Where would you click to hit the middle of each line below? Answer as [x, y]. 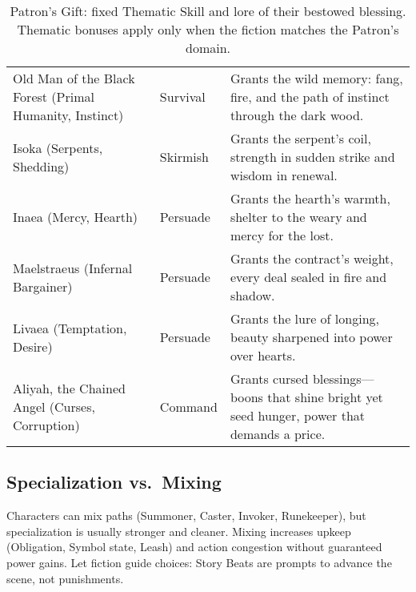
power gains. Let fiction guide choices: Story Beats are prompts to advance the [199, 562]
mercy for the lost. [282, 235]
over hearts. [263, 355]
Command [188, 406]
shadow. [252, 295]
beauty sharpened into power [311, 337]
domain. [208, 48]
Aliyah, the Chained [69, 388]
